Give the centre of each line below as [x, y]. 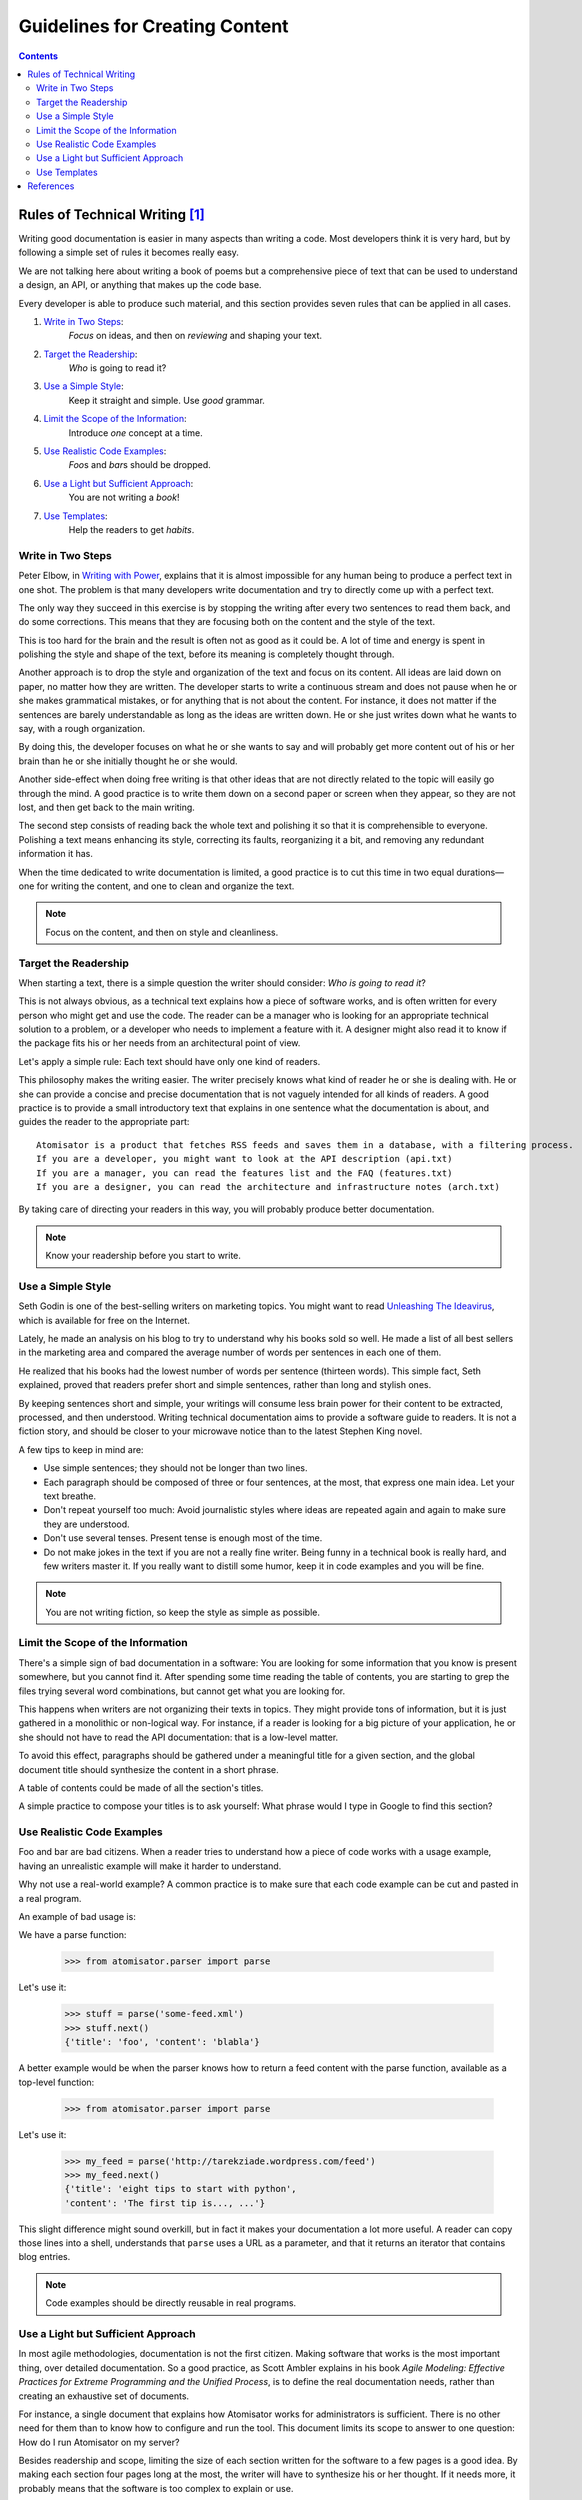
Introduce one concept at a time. [136, 432]
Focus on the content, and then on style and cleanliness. [162, 932]
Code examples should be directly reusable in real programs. [171, 2303]
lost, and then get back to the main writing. [106, 807]
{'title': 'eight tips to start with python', [180, 2189]
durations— [480, 872]
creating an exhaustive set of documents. [104, 2396]
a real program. [50, 1898]
